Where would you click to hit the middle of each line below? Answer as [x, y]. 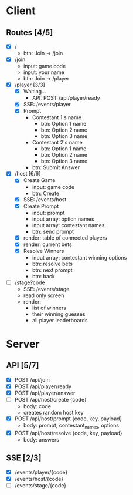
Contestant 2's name [57, 143]
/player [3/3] [30, 85]
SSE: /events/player [47, 105]
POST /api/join [32, 379]
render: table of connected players [65, 238]
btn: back [44, 276]
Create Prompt [41, 206]
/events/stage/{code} [40, 485]
